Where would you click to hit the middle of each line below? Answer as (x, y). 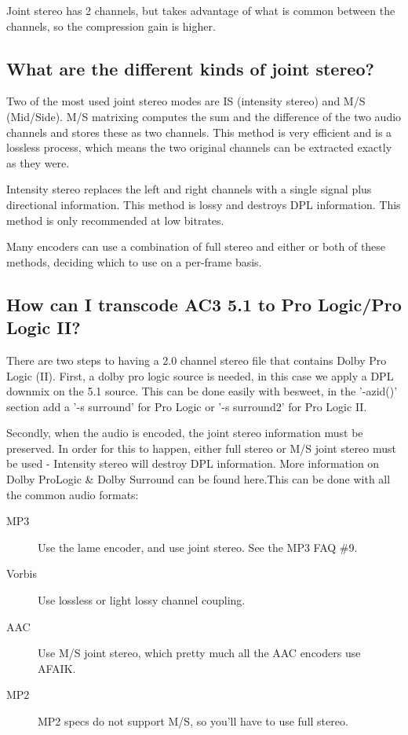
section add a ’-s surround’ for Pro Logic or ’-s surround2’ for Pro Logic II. (187, 406)
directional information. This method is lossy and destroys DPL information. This (204, 204)
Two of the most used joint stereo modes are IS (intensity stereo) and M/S (186, 101)
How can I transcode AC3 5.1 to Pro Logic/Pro (204, 304)
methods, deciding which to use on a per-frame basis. (134, 261)
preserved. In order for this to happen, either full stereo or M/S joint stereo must (201, 448)
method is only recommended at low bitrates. (115, 220)
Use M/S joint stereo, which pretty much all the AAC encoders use (199, 653)
